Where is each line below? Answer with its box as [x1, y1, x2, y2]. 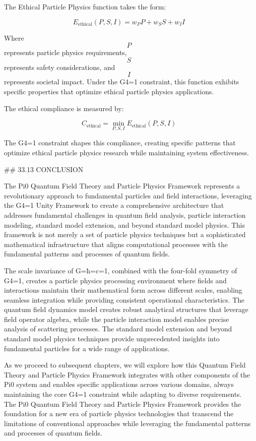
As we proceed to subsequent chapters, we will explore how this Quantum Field [4, 360, 246, 370]
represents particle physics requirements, [4, 47, 127, 58]
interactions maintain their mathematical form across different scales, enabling [4, 285, 243, 295]
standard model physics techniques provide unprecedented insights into [4, 333, 220, 344]
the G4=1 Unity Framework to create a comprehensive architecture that [4, 200, 224, 210]
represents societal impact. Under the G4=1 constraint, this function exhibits [4, 76, 239, 87]
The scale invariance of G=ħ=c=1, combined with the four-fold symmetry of [4, 265, 237, 275]
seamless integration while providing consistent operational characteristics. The [4, 294, 245, 305]
